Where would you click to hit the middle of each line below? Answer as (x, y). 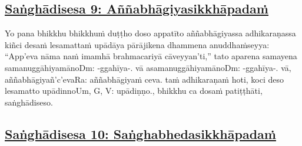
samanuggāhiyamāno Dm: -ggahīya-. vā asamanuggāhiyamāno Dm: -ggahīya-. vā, (148, 67)
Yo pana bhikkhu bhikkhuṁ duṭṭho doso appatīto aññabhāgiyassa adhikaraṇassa (150, 33)
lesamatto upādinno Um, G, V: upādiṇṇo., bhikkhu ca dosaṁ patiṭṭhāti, (134, 91)
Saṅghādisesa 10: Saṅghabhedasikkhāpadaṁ (140, 133)
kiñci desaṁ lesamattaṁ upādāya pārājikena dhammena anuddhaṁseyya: (137, 44)
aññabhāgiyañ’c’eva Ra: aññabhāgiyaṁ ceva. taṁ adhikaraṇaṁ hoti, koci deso (145, 79)
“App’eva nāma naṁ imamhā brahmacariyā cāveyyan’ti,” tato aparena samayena (151, 56)
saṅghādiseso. (29, 102)
